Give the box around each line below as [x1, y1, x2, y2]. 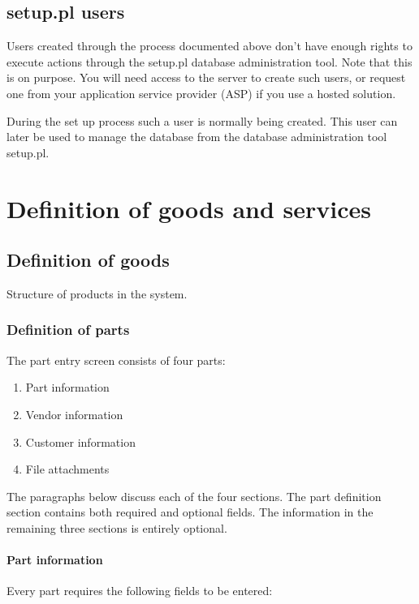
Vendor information [25, 405, 123, 422]
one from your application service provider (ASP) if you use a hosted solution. [6, 84, 396, 101]
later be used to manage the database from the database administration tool [6, 128, 387, 145]
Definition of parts [6, 319, 130, 340]
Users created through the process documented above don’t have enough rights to [6, 37, 413, 54]
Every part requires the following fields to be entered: [6, 582, 273, 599]
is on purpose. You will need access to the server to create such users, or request [6, 69, 406, 86]
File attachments [25, 460, 110, 478]
